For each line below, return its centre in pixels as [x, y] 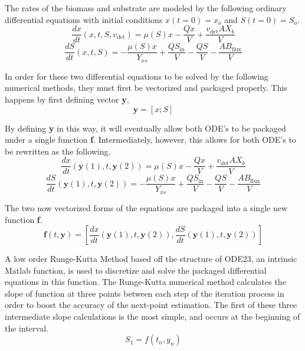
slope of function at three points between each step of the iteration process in [145, 293]
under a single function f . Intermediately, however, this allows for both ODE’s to [150, 140]
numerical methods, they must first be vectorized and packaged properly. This [146, 88]
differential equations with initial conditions [84, 19]
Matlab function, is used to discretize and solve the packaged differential [136, 270]
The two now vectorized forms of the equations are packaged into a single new [146, 207]
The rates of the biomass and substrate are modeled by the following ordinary [146, 8]
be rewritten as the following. [58, 151]
